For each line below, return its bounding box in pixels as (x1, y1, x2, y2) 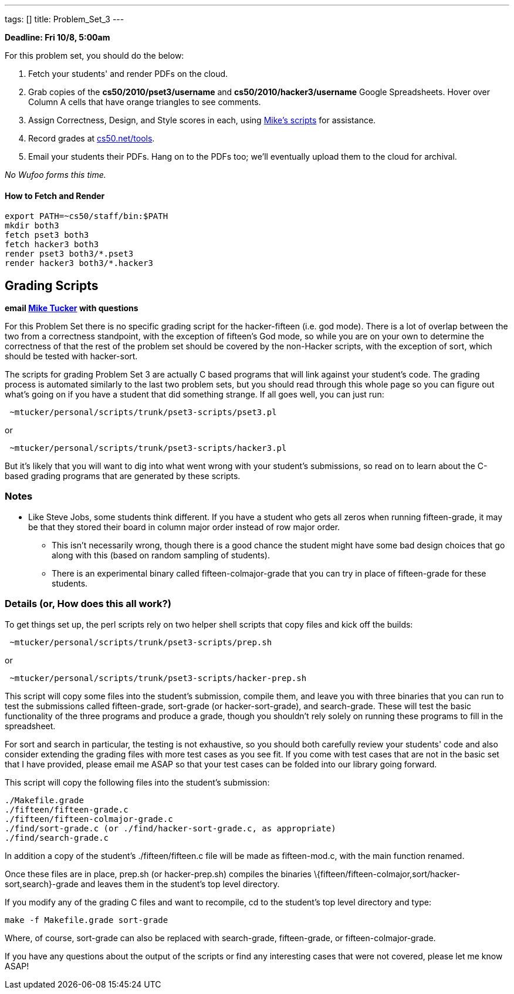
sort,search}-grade (5, 878, 79, 889)
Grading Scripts (5, 278, 99, 293)
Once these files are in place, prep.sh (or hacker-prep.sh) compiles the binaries (5, 868, 312, 879)
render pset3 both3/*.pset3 (5, 249, 134, 259)
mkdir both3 (5, 221, 59, 231)
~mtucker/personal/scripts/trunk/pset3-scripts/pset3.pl (9, 407, 277, 417)
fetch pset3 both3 (5, 230, 89, 240)
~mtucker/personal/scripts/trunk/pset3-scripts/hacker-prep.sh (9, 673, 307, 683)
